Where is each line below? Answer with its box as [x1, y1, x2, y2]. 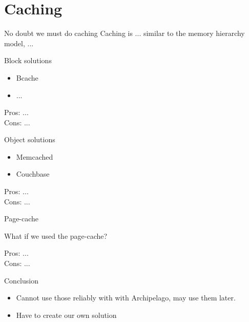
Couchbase [16, 168, 50, 179]
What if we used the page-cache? [4, 230, 108, 241]
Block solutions [4, 55, 52, 66]
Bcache [16, 72, 38, 83]
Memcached [16, 151, 53, 162]
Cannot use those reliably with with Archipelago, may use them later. [16, 292, 236, 303]
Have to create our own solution [16, 309, 117, 320]
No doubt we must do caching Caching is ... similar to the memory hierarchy [4, 28, 245, 39]
